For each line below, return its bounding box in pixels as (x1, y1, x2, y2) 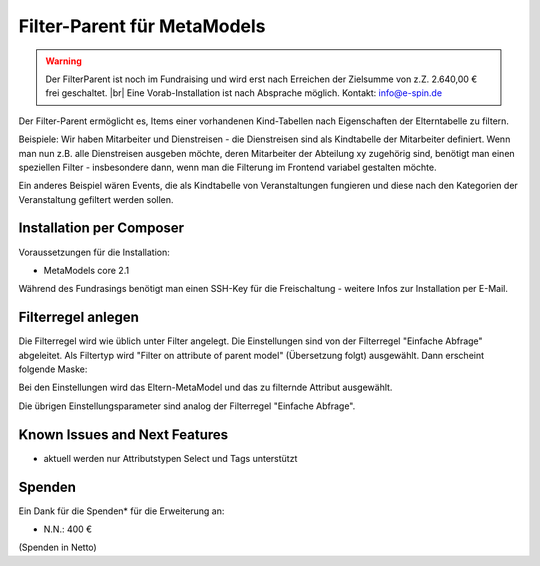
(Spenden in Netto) (18, 541, 97, 554)
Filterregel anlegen (18, 309, 140, 326)
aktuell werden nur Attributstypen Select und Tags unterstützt (43, 452, 298, 464)
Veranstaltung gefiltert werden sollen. (18, 193, 174, 205)
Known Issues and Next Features (18, 426, 229, 443)
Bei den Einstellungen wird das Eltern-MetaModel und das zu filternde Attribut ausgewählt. (18, 381, 393, 394)
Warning (45, 55, 82, 67)
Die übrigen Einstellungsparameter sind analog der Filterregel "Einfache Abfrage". (18, 400, 356, 412)
